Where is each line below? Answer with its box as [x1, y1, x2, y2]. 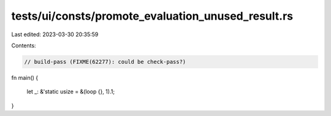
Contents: [11, 42, 36, 49]
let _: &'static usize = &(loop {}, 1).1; [26, 88, 115, 95]
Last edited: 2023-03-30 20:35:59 [11, 31, 99, 38]
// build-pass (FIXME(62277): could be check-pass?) [24, 58, 186, 65]
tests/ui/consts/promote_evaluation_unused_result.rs [11, 9, 294, 23]
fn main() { [11, 74, 39, 81]
